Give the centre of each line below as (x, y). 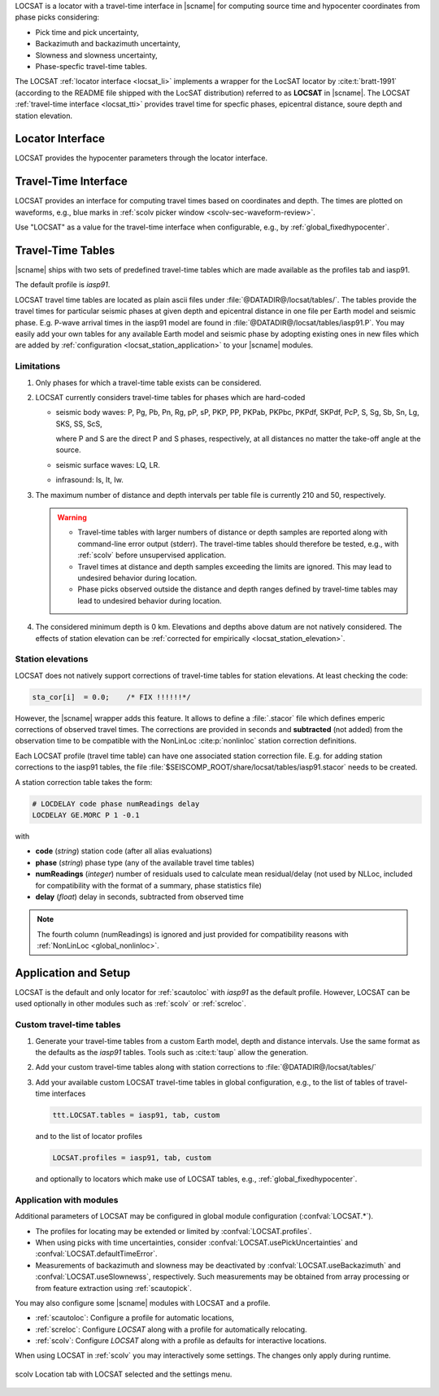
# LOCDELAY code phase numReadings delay (116, 804)
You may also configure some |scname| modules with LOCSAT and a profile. (143, 1302)
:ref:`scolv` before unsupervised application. (152, 555)
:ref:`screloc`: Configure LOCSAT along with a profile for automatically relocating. (172, 1329)
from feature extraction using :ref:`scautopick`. (114, 1288)
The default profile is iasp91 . (63, 285)
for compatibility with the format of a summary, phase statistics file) (148, 885)
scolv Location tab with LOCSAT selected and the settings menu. (124, 1374)
